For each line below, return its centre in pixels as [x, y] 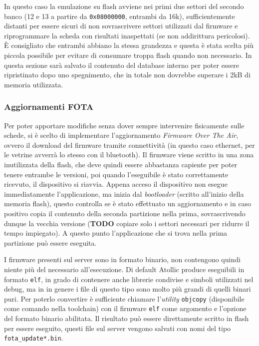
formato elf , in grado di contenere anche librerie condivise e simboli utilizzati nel [129, 279]
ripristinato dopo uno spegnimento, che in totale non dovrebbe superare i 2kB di [127, 75]
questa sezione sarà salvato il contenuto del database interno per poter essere [122, 65]
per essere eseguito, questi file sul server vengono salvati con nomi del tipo [118, 328]
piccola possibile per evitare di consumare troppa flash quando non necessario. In [128, 55]
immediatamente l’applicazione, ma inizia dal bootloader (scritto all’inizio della [124, 193]
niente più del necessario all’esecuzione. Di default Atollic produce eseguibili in [124, 269]
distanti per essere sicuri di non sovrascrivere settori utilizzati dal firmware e [121, 26]
